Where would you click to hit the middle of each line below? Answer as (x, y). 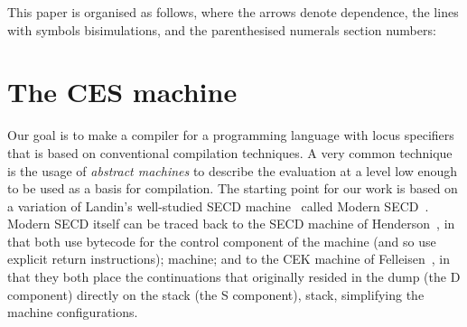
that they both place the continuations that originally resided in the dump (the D (234, 277)
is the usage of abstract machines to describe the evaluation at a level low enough (233, 170)
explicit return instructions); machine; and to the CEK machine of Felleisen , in (229, 259)
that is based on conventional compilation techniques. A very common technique (230, 152)
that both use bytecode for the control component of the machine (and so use (222, 241)
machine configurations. (73, 312)
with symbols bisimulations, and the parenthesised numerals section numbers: (222, 29)
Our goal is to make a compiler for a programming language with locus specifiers (231, 135)
